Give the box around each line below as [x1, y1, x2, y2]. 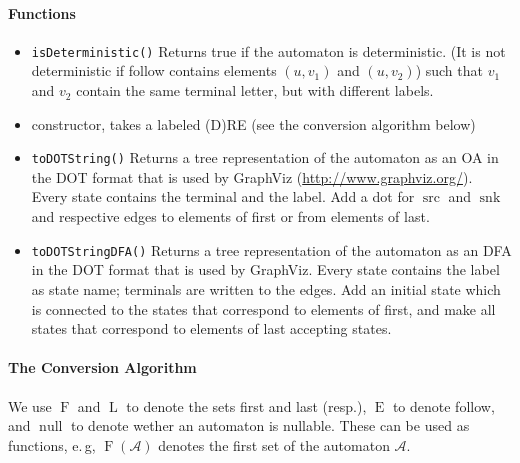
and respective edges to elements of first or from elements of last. [31, 206, 430, 227]
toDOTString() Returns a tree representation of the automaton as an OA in [31, 147, 499, 168]
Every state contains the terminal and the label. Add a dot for [31, 186, 415, 207]
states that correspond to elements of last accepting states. [31, 318, 392, 339]
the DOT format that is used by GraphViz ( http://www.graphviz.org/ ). [31, 166, 473, 187]
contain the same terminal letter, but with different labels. [76, 80, 434, 101]
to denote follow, [392, 395, 495, 416]
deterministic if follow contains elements [31, 60, 277, 81]
